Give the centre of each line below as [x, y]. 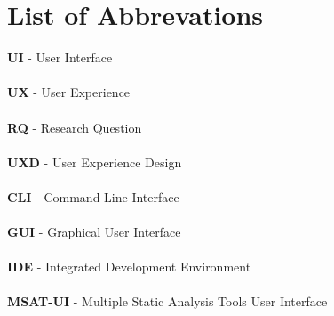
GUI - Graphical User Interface [94, 232]
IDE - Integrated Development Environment [129, 267]
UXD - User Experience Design [95, 162]
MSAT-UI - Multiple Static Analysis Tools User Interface [167, 301]
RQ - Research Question [75, 127]
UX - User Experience [69, 92]
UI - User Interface [60, 57]
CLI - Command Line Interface [93, 196]
